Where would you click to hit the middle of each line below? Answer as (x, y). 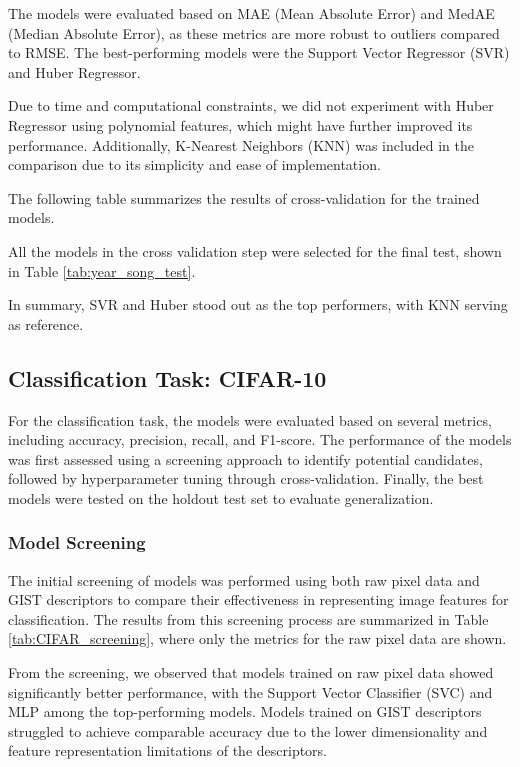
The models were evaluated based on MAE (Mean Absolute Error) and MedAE (251, 13)
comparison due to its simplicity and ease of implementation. (194, 164)
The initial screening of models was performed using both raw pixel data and (244, 579)
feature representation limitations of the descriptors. (168, 750)
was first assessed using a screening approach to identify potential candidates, (245, 458)
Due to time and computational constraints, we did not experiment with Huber (251, 105)
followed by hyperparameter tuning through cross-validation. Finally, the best (246, 478)
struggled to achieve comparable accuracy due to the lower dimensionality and (248, 730)
